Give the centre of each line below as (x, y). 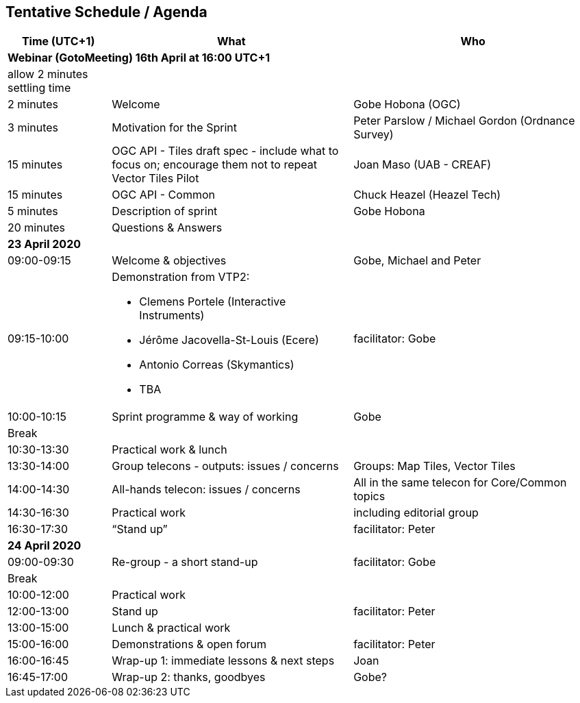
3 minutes (33, 128)
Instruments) (172, 316)
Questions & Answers (167, 228)
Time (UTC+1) (58, 41)
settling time (39, 88)
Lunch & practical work (171, 628)
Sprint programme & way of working (205, 417)
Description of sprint (165, 211)
